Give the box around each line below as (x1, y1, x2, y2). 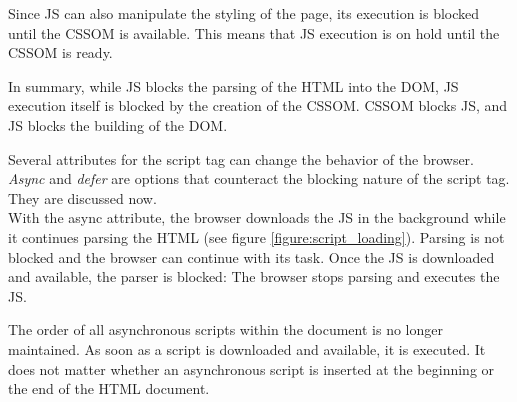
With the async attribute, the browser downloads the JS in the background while (8, 207, 506, 228)
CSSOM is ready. (8, 42, 113, 63)
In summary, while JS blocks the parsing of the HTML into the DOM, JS (8, 75, 459, 96)
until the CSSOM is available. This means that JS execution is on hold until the (8, 22, 500, 43)
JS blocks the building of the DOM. (8, 114, 228, 135)
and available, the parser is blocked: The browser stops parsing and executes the (8, 266, 500, 287)
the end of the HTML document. (8, 378, 210, 399)
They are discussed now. (8, 187, 157, 208)
